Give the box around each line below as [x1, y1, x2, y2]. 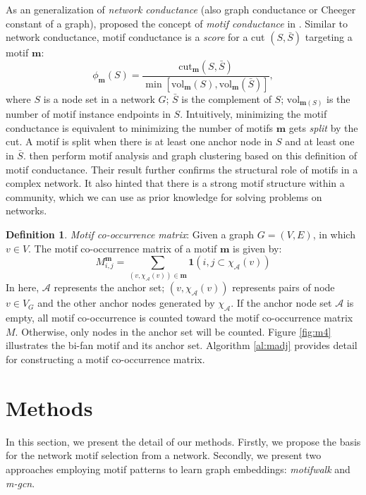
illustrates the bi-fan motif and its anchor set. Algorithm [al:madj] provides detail [6, 338, 358, 353]
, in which [312, 226, 355, 241]
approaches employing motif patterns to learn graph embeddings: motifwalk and [6, 461, 350, 476]
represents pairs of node [232, 280, 335, 295]
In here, [6, 280, 39, 295]
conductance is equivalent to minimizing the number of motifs [6, 120, 273, 135]
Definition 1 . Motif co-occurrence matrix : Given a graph [6, 226, 255, 241]
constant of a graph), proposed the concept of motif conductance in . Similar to [6, 16, 348, 30]
